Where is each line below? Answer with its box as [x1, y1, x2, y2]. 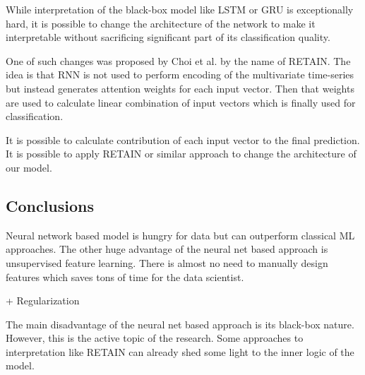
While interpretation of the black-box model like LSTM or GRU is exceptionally [6, 2, 354, 16]
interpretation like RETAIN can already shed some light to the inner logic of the [6, 344, 354, 359]
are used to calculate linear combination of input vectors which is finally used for [6, 95, 356, 109]
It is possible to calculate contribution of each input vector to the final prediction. [6, 132, 360, 147]
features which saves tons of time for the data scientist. [6, 269, 244, 284]
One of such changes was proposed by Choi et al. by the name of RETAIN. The [6, 53, 351, 68]
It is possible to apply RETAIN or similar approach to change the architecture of [6, 146, 357, 161]
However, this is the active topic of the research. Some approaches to [6, 331, 304, 345]
